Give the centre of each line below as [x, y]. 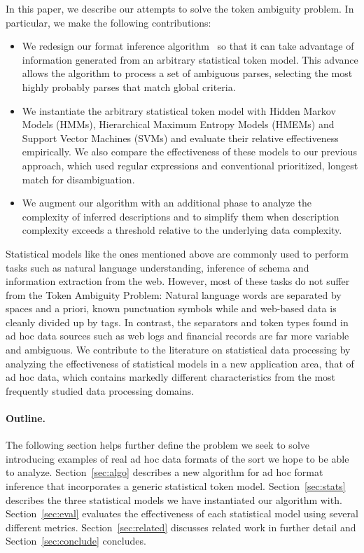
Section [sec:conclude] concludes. [76, 541]
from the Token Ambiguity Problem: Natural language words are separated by [174, 294]
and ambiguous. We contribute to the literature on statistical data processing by [178, 350]
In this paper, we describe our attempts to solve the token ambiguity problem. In [180, 8]
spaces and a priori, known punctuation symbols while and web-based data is [171, 308]
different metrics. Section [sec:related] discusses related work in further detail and [181, 527]
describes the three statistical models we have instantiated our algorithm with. [174, 499]
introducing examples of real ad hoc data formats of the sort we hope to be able [177, 458]
